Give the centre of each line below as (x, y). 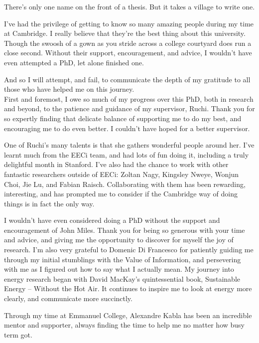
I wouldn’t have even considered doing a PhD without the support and (112, 220)
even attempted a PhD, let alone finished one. (74, 62)
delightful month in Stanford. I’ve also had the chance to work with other (116, 164)
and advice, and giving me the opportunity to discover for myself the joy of (119, 240)
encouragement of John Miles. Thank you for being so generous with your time (125, 230)
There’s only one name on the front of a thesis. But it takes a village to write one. (129, 6)
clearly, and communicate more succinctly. (68, 298)
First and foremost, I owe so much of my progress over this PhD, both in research (129, 98)
